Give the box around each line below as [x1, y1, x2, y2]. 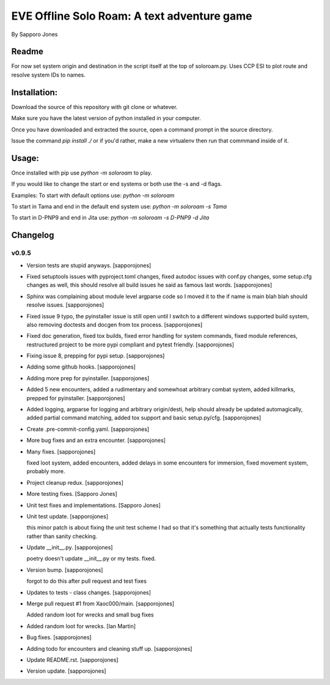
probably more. [26, 468, 65, 475]
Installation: [11, 87, 58, 97]
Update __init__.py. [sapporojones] [26, 544, 113, 551]
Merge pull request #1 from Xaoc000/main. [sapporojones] [26, 600, 174, 607]
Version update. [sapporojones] [26, 667, 106, 675]
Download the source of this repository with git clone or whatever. [11, 103, 178, 110]
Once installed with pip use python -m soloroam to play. [11, 169, 153, 176]
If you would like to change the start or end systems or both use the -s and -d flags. [11, 181, 222, 188]
